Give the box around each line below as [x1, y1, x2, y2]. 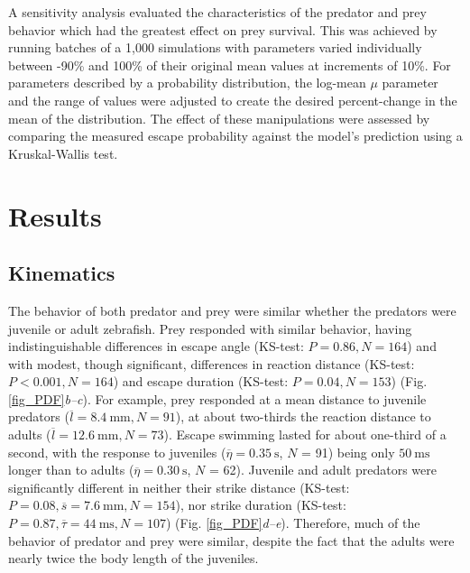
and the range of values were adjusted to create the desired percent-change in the [8, 90, 457, 109]
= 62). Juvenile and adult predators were [208, 460, 438, 479]
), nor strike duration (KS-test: [175, 495, 346, 514]
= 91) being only [301, 442, 395, 461]
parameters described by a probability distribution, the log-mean [8, 73, 366, 92]
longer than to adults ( [8, 460, 134, 479]
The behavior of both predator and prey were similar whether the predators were [8, 300, 456, 319]
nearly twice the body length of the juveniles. [8, 549, 259, 568]
